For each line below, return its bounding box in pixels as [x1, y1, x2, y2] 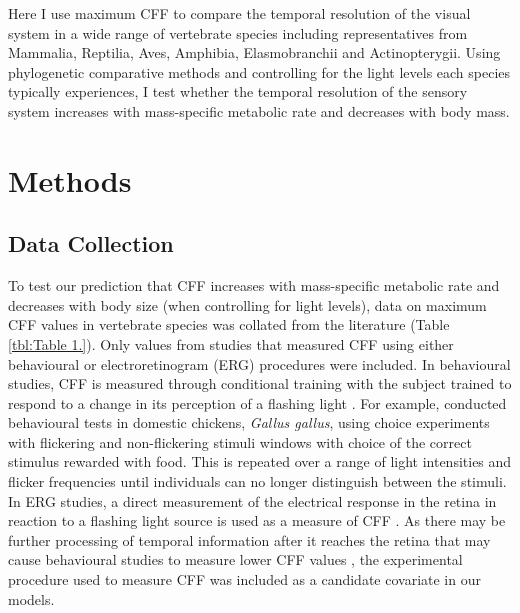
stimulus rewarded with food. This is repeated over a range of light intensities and [8, 451, 512, 472]
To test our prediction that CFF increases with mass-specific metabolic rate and [8, 275, 500, 296]
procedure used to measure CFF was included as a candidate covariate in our [8, 569, 481, 590]
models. [8, 588, 55, 609]
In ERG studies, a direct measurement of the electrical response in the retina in [8, 490, 497, 511]
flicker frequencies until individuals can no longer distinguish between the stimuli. [8, 471, 507, 492]
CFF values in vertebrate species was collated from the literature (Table [8, 314, 450, 335]
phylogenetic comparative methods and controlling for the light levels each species [8, 61, 511, 82]
